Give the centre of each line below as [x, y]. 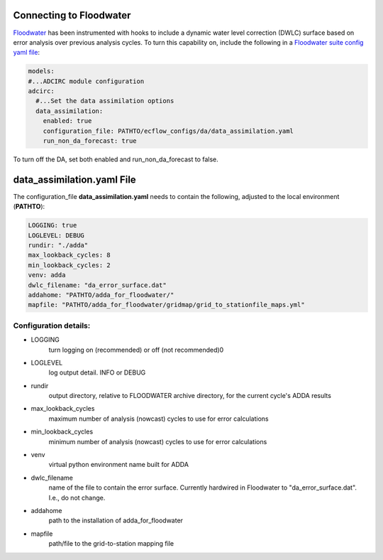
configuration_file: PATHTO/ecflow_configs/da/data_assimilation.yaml [168, 131]
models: [41, 71]
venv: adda [47, 275]
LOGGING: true [52, 225]
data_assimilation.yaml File [74, 179]
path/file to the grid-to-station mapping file [111, 544]
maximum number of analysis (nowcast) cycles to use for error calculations [159, 419]
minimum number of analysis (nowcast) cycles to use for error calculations [158, 441]
